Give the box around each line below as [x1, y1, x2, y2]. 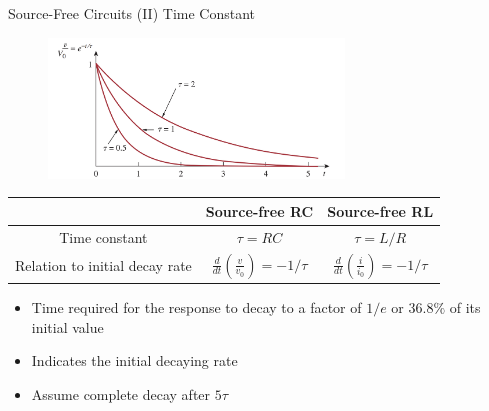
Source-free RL [327, 200, 434, 221]
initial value [31, 316, 104, 337]
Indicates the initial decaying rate [31, 350, 238, 371]
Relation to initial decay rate [15, 255, 192, 276]
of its [449, 297, 481, 318]
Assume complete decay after [31, 383, 211, 404]
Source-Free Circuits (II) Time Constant [8, 3, 256, 23]
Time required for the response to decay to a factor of [31, 297, 362, 318]
